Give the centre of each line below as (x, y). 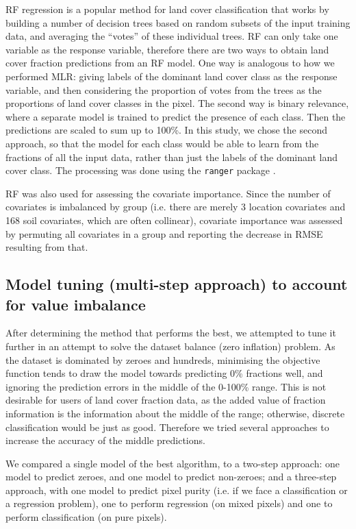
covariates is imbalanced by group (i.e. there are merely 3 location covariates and (176, 207)
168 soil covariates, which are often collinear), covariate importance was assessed (174, 220)
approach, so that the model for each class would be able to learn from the (162, 143)
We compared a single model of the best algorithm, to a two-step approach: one (173, 463)
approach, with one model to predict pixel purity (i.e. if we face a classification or (177, 490)
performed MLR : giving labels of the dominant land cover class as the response (171, 76)
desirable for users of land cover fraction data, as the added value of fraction (166, 400)
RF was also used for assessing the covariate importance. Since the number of (168, 193)
